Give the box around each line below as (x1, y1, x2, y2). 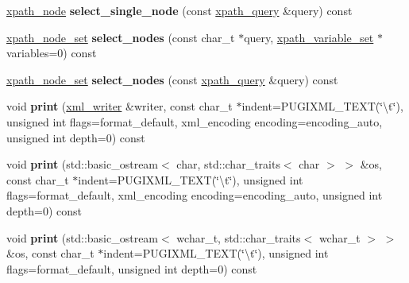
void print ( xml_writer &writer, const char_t (6, 98, 233, 114)
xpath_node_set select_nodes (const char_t (6, 29, 235, 45)
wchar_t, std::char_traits (176, 229, 301, 246)
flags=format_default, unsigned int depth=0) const (6, 260, 257, 277)
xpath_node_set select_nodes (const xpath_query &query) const (6, 71, 338, 87)
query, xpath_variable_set (244, 29, 374, 45)
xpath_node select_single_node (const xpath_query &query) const (6, 2, 353, 18)
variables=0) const (6, 45, 97, 61)
